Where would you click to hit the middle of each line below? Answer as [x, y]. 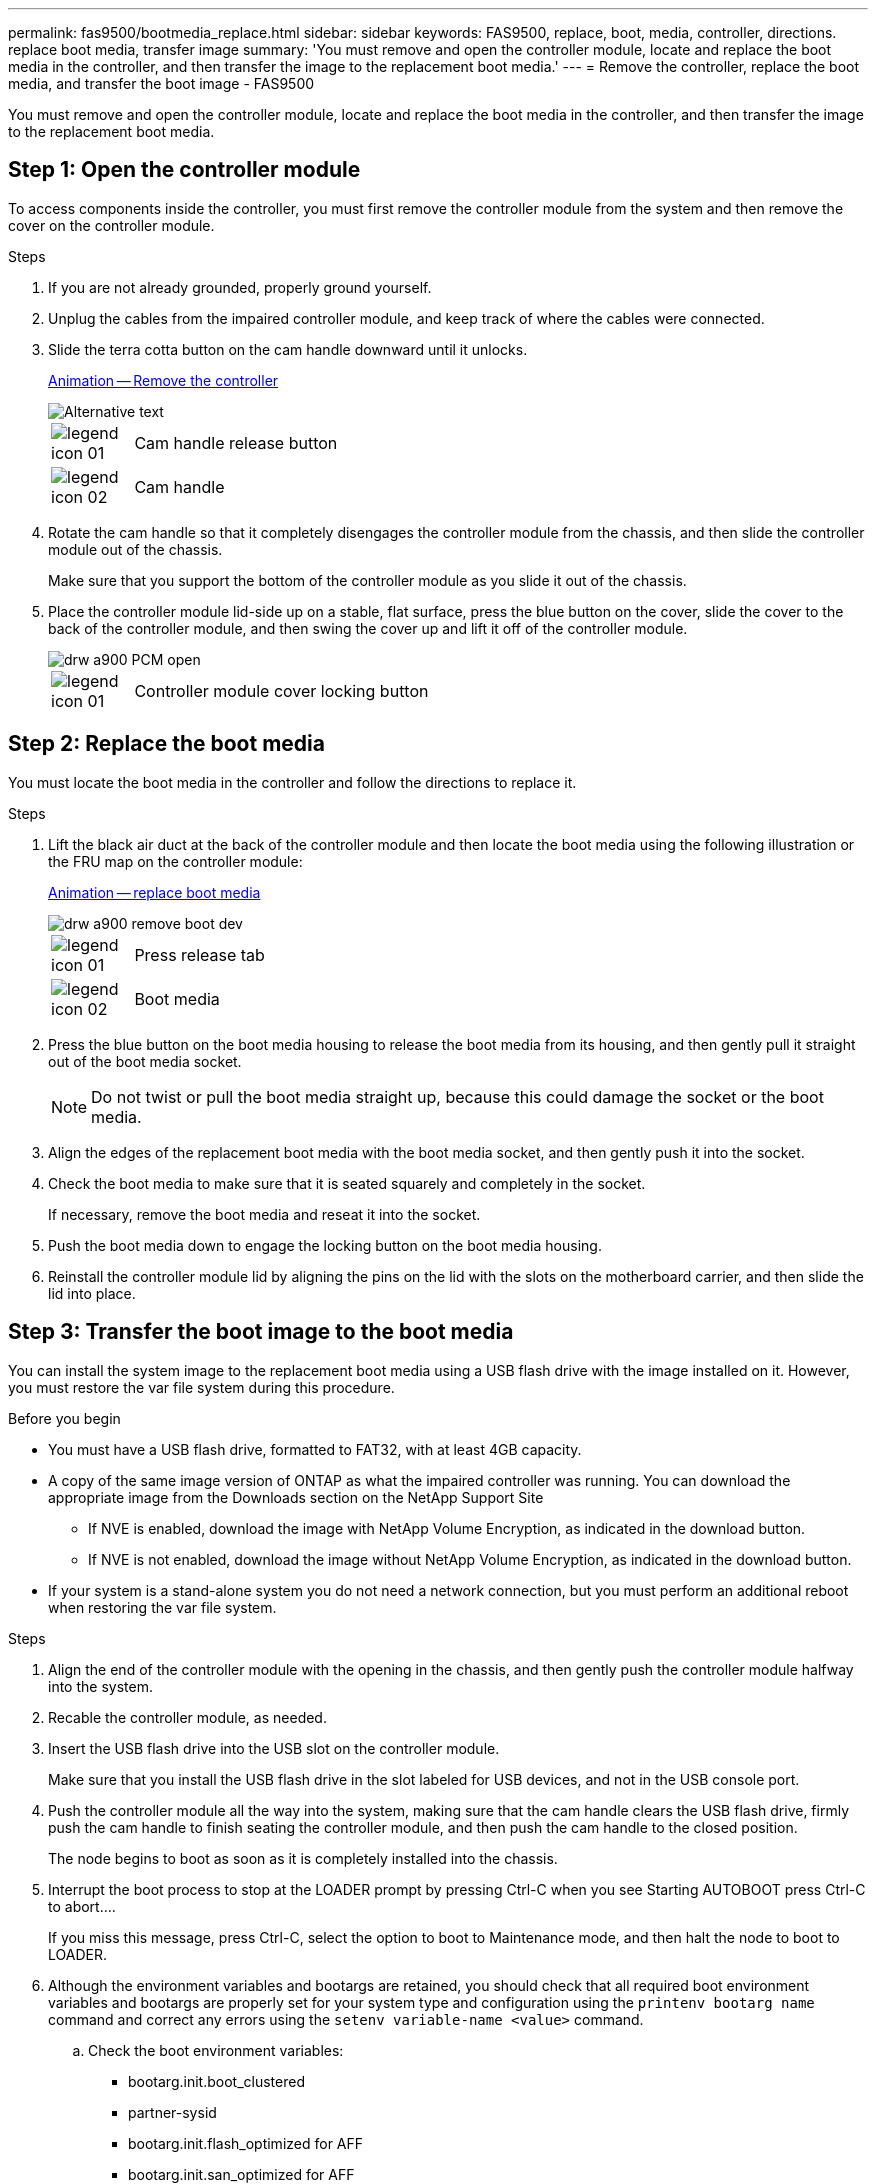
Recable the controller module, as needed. [187, 1717]
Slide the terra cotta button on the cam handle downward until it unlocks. [288, 349]
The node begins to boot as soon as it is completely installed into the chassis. [303, 1858]
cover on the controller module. [111, 225]
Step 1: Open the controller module [184, 170]
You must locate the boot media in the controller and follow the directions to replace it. [292, 782]
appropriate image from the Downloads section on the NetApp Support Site [296, 1497]
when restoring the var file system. [162, 1607]
